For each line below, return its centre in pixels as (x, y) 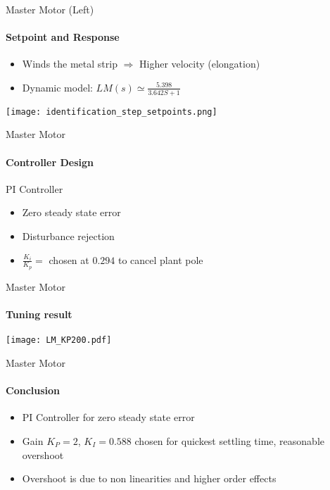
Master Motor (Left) (50, 9)
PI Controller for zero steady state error (108, 417)
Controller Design (50, 162)
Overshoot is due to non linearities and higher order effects (149, 478)
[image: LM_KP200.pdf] (59, 340)
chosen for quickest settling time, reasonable (229, 440)
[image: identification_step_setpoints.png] (112, 112)
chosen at (69, 259)
